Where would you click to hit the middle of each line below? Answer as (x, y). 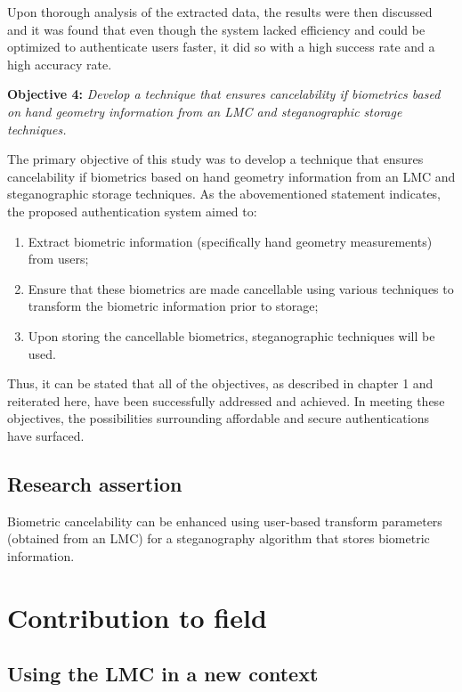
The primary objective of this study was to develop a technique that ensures (215, 159)
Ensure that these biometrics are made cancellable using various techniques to (241, 288)
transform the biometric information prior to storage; (173, 306)
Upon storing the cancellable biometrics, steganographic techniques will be (231, 335)
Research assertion (95, 483)
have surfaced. (46, 435)
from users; (58, 259)
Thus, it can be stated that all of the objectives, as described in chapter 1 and (220, 383)
